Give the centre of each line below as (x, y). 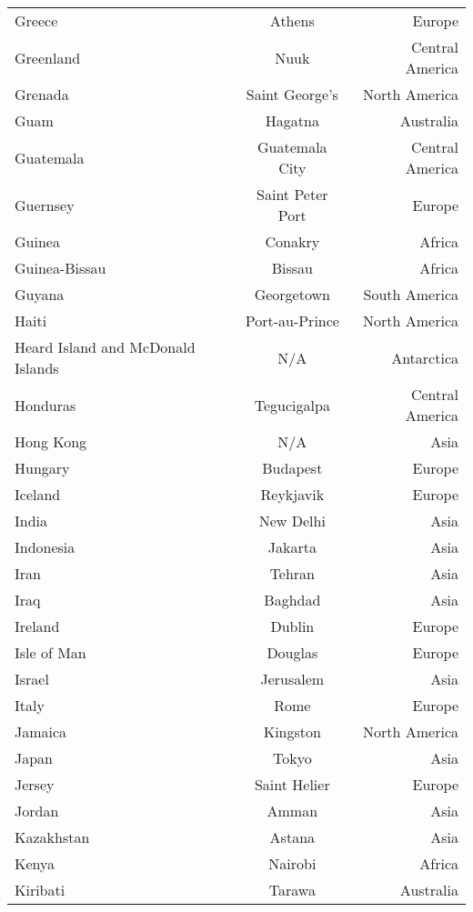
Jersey (35, 784)
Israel (32, 679)
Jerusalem (292, 679)
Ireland (37, 626)
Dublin (292, 626)
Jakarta (292, 547)
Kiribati (40, 890)
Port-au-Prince (292, 321)
